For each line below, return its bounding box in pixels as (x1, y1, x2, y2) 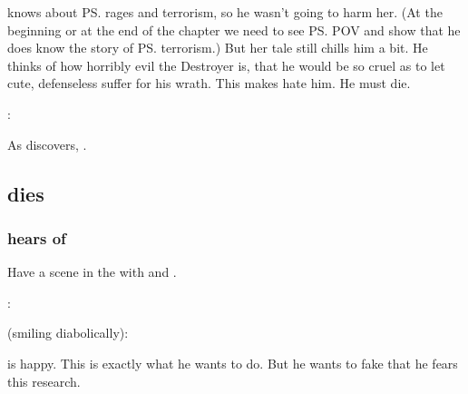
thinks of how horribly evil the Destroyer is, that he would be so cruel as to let (7, 55, 445, 74)
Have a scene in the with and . (7, 262, 177, 281)
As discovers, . (7, 134, 87, 153)
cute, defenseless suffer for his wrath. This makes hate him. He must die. (7, 74, 411, 93)
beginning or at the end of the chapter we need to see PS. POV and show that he (7, 20, 461, 39)
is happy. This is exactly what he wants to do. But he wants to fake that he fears (7, 353, 458, 372)
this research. (7, 371, 81, 390)
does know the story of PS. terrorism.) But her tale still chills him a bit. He (7, 38, 428, 57)
